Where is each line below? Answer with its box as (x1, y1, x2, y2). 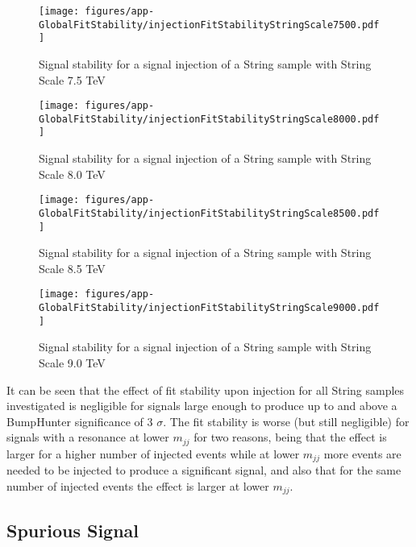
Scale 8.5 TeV (39, 259, 106, 276)
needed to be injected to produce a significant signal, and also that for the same (6, 462, 401, 479)
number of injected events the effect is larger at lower (6, 477, 269, 494)
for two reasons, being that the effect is (193, 429, 387, 445)
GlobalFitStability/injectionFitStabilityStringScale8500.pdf (39, 207, 380, 219)
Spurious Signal (6, 517, 139, 542)
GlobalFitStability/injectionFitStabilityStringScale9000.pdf (39, 302, 380, 314)
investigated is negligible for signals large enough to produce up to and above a (6, 397, 397, 414)
